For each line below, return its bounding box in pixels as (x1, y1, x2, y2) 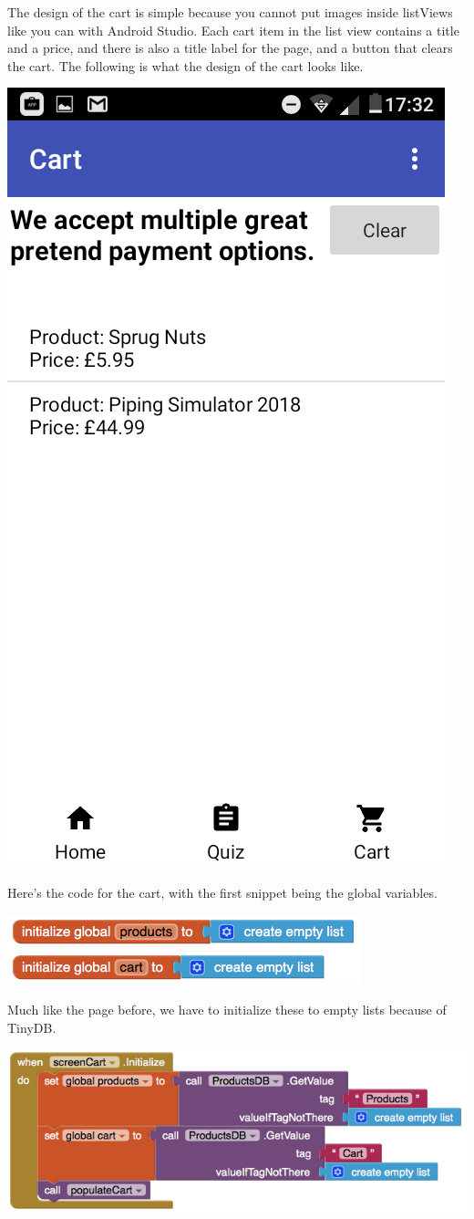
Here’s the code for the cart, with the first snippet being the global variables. (7, 882, 438, 901)
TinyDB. (7, 1017, 57, 1037)
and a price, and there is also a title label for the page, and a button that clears (7, 38, 453, 57)
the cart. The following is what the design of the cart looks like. (7, 56, 364, 75)
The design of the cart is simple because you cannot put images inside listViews (7, 3, 453, 21)
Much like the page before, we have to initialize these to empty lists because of (7, 1000, 447, 1019)
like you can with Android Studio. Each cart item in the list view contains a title (7, 20, 459, 39)
